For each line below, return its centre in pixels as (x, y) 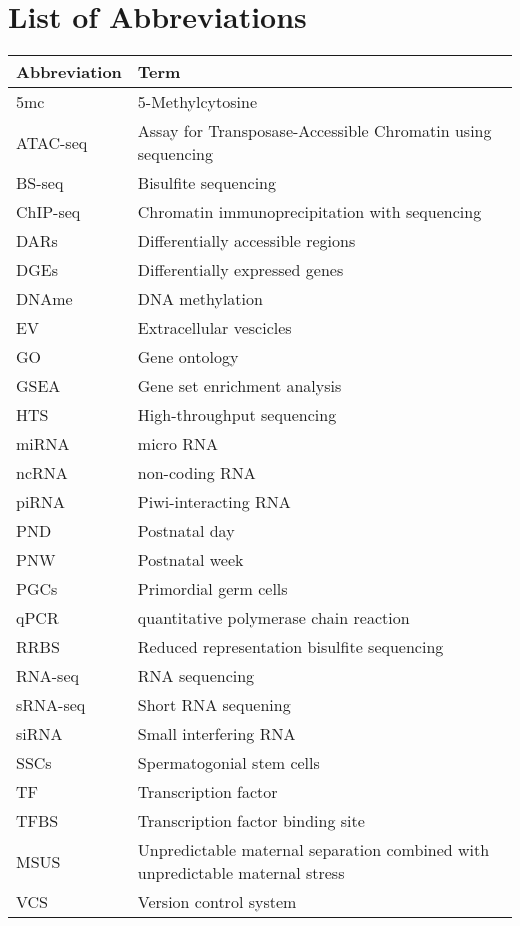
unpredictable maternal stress (241, 873)
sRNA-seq (51, 705)
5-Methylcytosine (197, 102)
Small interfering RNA (216, 734)
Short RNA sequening (214, 705)
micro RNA (178, 444)
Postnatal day (186, 531)
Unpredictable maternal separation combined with (313, 850)
